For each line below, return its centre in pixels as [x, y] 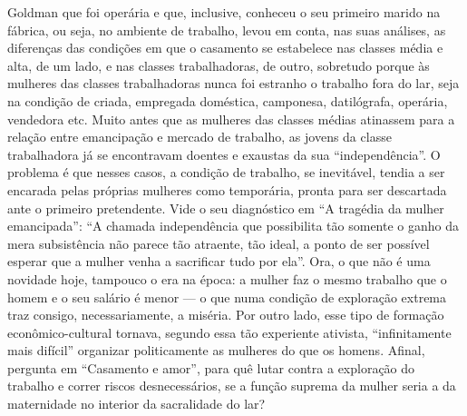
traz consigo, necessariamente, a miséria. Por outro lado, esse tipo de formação [226, 315]
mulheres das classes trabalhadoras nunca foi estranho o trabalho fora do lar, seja [233, 83]
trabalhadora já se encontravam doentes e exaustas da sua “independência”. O [224, 154]
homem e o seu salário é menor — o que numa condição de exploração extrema [227, 297]
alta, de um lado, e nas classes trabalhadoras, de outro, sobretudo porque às [219, 65]
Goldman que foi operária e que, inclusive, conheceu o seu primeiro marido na [224, 12]
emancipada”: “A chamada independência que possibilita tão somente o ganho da [233, 226]
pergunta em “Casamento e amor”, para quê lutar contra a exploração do [211, 367]
